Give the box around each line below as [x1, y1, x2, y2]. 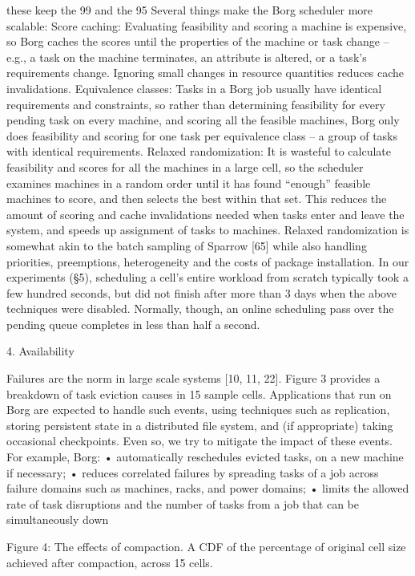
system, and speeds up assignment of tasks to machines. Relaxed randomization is [6, 221, 409, 238]
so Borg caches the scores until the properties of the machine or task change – [6, 33, 389, 50]
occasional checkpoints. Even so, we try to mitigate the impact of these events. [6, 432, 393, 449]
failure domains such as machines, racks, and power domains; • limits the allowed [6, 480, 409, 497]
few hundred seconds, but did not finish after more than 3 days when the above [6, 284, 397, 301]
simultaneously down [6, 511, 109, 528]
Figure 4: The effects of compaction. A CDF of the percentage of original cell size [6, 538, 406, 554]
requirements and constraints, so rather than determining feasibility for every [6, 95, 385, 112]
